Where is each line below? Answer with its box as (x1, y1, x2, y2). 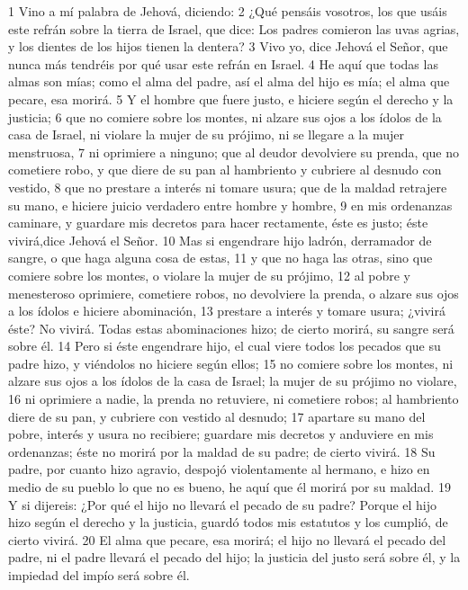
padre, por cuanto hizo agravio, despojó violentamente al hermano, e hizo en (8, 460, 430, 478)
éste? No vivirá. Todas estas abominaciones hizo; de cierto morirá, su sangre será (8, 318, 454, 337)
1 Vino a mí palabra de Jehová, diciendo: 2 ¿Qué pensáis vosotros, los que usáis (8, 2, 447, 20)
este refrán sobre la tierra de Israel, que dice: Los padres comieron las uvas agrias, (8, 19, 460, 38)
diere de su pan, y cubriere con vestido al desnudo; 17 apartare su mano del (8, 407, 426, 425)
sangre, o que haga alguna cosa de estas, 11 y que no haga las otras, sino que (8, 248, 433, 267)
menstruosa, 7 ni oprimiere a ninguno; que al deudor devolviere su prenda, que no (8, 142, 460, 161)
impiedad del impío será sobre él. (8, 566, 190, 584)
